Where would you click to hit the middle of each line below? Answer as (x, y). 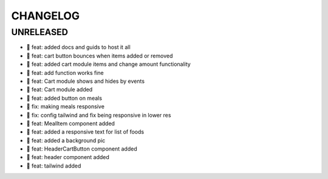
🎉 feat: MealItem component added (71, 123)
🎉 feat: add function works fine (65, 73)
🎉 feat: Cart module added (60, 89)
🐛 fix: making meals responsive (65, 106)
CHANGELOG (46, 16)
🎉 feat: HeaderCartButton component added (82, 149)
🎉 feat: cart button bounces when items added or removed (100, 56)
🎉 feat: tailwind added (54, 166)
